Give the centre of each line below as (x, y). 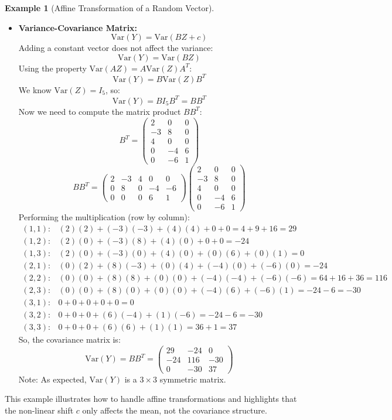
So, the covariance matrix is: (69, 339)
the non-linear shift (39, 410)
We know (35, 89)
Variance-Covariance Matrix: (78, 27)
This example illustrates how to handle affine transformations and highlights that (151, 399)
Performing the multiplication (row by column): (104, 217)
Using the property (52, 68)
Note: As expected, (52, 379)
